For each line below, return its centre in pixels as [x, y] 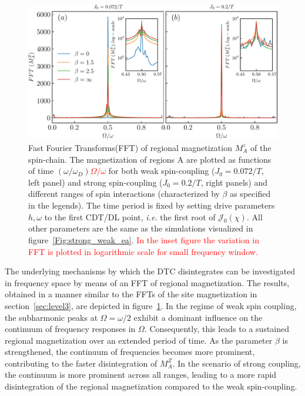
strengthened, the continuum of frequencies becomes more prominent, [130, 352]
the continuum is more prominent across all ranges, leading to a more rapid [141, 375]
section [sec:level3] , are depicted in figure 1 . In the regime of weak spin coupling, [151, 305]
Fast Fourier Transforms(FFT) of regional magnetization [130, 147]
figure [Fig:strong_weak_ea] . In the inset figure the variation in [144, 239]
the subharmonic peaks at [51, 317]
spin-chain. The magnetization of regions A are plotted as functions [150, 159]
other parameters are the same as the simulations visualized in [141, 228]
